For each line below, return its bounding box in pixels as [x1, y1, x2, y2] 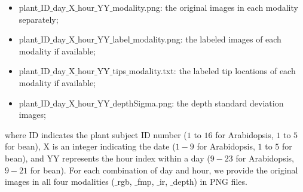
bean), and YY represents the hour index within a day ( [5, 151, 210, 164]
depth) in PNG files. [173, 175, 247, 188]
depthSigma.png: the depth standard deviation [112, 96, 284, 109]
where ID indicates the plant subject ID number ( [5, 128, 187, 141]
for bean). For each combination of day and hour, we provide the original [30, 163, 298, 176]
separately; [19, 13, 59, 25]
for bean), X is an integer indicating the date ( [5, 140, 176, 153]
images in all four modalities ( [5, 175, 115, 188]
